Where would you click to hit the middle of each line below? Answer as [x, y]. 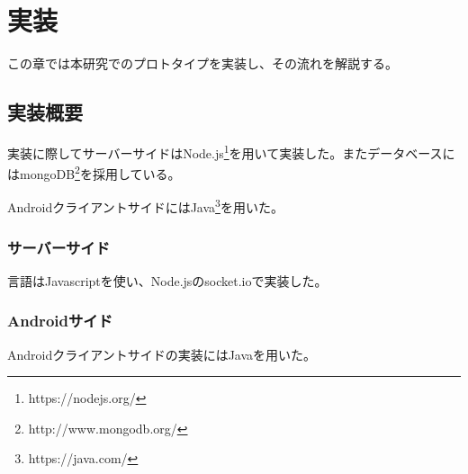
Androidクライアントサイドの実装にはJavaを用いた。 [162, 354]
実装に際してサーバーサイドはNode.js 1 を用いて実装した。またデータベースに [231, 151]
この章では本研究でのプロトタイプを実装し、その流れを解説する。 [202, 63]
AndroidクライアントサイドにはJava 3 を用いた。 [145, 206]
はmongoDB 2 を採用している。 [94, 172]
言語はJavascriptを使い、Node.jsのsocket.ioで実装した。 [167, 280]
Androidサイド [60, 321]
